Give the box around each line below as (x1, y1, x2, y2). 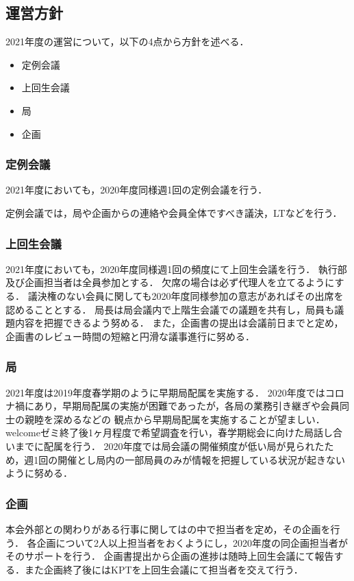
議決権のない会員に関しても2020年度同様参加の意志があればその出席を (27, 288, 344, 303)
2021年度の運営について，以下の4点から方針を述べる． (5, 34, 249, 49)
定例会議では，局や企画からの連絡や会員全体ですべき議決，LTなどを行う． (5, 205, 342, 220)
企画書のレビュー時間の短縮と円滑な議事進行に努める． (5, 329, 255, 343)
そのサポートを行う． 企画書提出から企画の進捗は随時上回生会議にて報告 (5, 549, 334, 563)
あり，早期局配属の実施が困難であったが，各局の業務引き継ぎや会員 (34, 399, 340, 413)
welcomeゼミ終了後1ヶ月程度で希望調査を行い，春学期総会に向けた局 (5, 425, 314, 440)
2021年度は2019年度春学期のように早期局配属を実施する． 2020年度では (5, 385, 325, 399)
